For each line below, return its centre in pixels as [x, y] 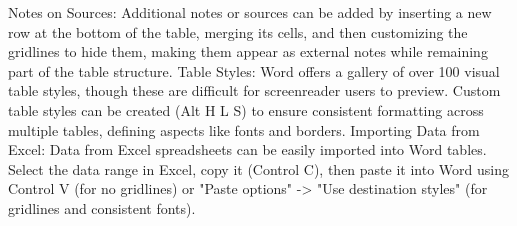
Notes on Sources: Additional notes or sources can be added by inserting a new [250, 12]
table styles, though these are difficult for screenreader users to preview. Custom [254, 90]
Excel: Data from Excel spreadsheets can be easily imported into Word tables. [247, 149]
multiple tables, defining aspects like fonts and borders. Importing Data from [244, 129]
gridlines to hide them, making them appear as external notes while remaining [248, 51]
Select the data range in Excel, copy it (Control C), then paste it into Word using [258, 168]
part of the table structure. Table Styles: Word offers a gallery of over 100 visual [254, 70]
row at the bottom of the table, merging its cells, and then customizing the [238, 31]
